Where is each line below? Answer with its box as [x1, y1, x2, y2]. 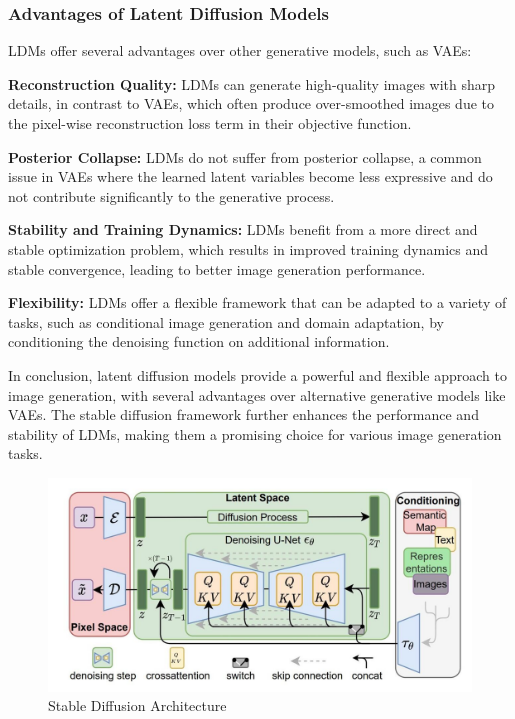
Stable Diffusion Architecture [48, 695, 227, 716]
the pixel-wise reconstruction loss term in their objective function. [8, 113, 412, 133]
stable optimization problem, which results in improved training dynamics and [8, 238, 489, 259]
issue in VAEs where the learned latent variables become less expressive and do [8, 166, 493, 187]
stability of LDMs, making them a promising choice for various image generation [8, 423, 502, 444]
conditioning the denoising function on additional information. [8, 331, 390, 352]
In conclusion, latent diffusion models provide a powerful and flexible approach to [8, 364, 507, 385]
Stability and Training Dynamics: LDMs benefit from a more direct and [8, 219, 478, 240]
